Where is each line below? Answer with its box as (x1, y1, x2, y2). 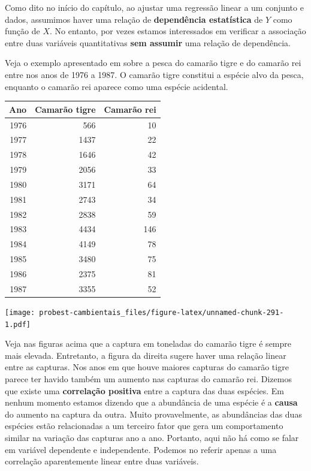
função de (5, 25, 40, 37)
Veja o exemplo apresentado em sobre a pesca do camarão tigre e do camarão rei (5, 56, 301, 69)
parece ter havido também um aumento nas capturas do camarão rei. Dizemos (5, 372, 292, 385)
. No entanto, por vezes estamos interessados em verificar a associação (50, 25, 306, 37)
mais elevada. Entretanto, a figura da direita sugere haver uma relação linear (5, 349, 286, 361)
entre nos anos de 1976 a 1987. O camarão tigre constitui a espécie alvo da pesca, (5, 68, 304, 80)
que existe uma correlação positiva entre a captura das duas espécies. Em (5, 384, 285, 397)
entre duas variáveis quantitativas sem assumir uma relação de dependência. (5, 36, 291, 49)
